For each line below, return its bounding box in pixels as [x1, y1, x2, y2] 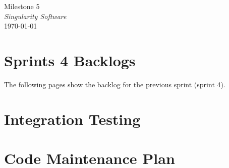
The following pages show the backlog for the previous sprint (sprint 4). [4, 79, 225, 89]
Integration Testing [4, 108, 141, 129]
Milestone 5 [4, 1, 40, 11]
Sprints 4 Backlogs [4, 50, 136, 70]
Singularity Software [4, 11, 67, 21]
